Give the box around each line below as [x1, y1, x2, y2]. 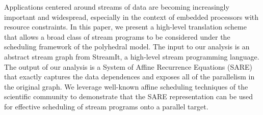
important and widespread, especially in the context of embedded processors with [4, 11, 259, 22]
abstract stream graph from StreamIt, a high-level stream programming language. [4, 51, 259, 62]
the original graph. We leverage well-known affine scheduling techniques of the [4, 81, 248, 92]
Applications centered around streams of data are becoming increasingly [4, 2, 229, 12]
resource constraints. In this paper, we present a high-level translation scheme [4, 21, 247, 32]
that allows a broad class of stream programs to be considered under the [4, 31, 230, 42]
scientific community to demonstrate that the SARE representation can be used [4, 91, 253, 102]
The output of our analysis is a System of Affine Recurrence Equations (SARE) [4, 61, 253, 72]
